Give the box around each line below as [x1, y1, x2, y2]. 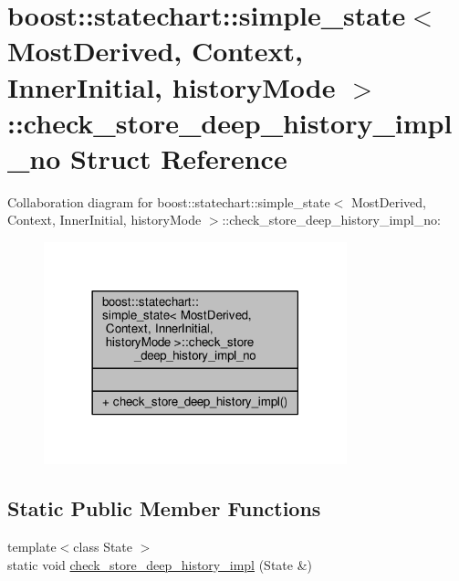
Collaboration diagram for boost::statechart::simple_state [7, 192, 330, 211]
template [7, 536, 57, 555]
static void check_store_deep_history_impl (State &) [7, 555, 312, 574]
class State [73, 536, 133, 555]
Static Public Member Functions [7, 494, 321, 523]
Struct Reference [70, 139, 287, 176]
